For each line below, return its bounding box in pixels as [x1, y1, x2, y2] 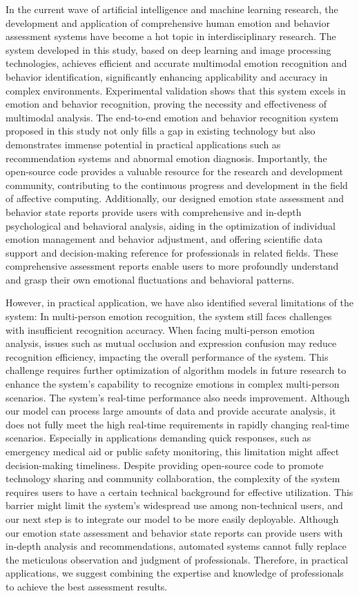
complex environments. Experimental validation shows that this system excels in [6, 83, 346, 97]
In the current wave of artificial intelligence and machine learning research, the [6, 2, 338, 16]
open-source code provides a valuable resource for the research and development [6, 164, 343, 179]
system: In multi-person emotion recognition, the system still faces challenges [6, 309, 332, 324]
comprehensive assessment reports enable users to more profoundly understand [6, 259, 339, 273]
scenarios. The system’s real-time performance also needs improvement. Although [6, 390, 350, 404]
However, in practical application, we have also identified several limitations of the [6, 295, 353, 310]
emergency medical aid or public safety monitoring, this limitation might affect [6, 444, 340, 458]
